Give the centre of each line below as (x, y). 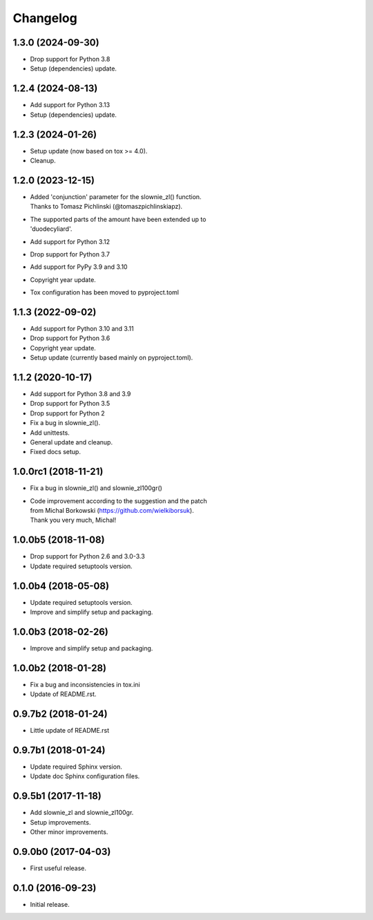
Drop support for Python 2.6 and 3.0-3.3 (87, 556)
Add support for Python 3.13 (70, 105)
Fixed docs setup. (55, 452)
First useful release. (58, 868)
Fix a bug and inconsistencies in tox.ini (85, 684)
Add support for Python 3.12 (70, 241)
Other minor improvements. (69, 832)
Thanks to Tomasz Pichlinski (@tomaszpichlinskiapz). (106, 207)
